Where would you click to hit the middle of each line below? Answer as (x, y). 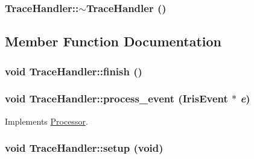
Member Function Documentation (113, 41)
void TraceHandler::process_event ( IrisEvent (116, 98)
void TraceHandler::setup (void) (84, 148)
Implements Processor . (46, 121)
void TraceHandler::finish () (74, 71)
